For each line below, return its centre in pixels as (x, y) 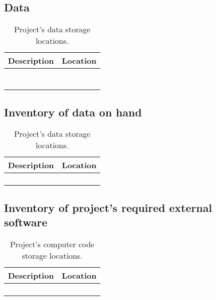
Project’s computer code (52, 244)
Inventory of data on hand (73, 112)
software (26, 222)
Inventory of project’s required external (108, 207)
